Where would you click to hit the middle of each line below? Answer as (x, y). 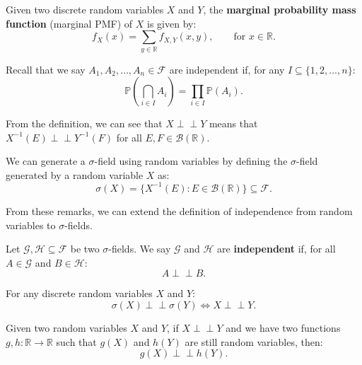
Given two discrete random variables (85, 9)
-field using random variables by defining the (191, 161)
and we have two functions (283, 327)
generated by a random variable (75, 174)
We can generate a (46, 161)
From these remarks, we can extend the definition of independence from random (179, 210)
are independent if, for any (227, 69)
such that (76, 341)
